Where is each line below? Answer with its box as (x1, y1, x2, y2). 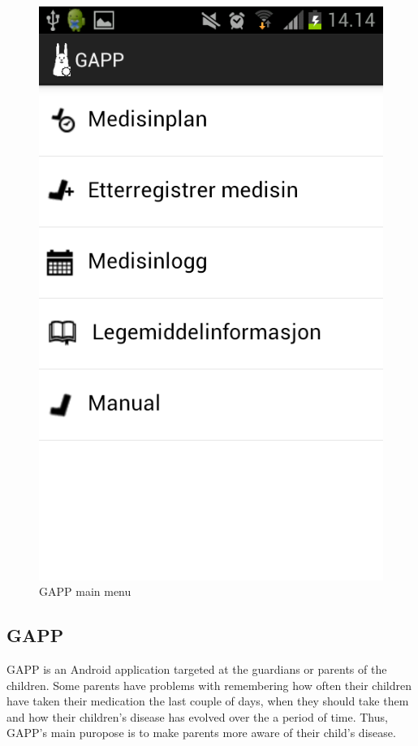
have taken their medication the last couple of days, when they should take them (6, 692, 409, 709)
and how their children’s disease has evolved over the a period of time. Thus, (6, 708, 388, 725)
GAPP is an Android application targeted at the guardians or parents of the (6, 661, 387, 678)
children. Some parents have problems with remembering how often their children (6, 676, 412, 693)
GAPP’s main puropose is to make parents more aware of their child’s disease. (6, 724, 396, 741)
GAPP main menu (39, 583, 131, 600)
